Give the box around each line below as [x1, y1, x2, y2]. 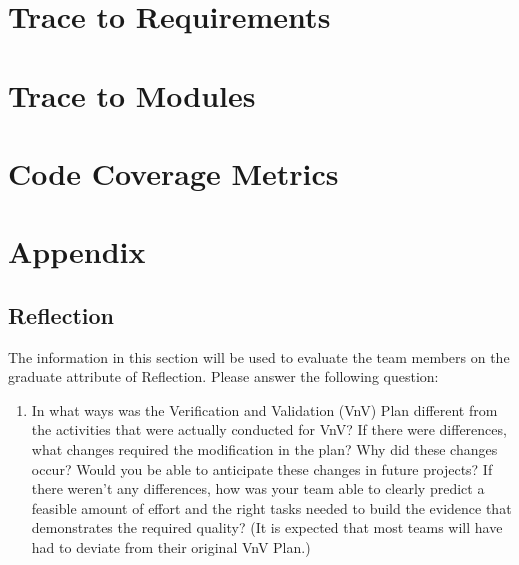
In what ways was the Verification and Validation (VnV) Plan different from [31, 399, 498, 420]
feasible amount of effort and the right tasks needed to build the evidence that [31, 497, 512, 518]
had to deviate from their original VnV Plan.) [31, 537, 311, 558]
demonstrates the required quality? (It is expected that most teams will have [31, 517, 503, 538]
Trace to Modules [8, 74, 256, 115]
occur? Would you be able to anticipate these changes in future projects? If [31, 458, 493, 479]
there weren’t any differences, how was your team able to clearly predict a [31, 478, 485, 499]
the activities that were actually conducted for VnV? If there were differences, [31, 419, 507, 440]
